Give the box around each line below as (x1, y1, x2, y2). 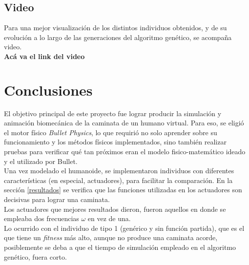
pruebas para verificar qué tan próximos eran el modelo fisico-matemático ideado (4, 146, 246, 157)
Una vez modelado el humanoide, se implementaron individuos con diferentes (4, 165, 234, 176)
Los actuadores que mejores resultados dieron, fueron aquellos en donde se (4, 204, 226, 214)
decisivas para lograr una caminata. (4, 194, 110, 204)
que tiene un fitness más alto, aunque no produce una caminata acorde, (4, 232, 218, 243)
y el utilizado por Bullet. (4, 156, 78, 166)
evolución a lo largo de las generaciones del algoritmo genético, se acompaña (4, 32, 232, 42)
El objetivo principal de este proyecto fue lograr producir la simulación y (4, 108, 222, 118)
